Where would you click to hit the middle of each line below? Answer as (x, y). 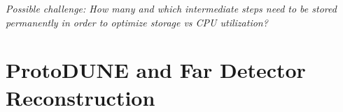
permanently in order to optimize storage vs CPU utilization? (137, 22)
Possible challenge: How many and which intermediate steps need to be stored (171, 8)
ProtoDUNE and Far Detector (156, 70)
